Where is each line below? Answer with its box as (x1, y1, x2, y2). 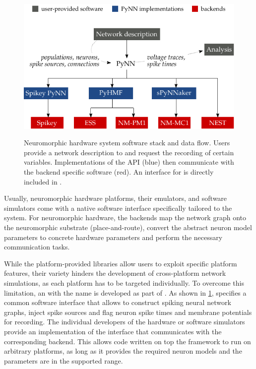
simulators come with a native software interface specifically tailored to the (4, 202, 232, 213)
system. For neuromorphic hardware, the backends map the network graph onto (4, 212, 246, 223)
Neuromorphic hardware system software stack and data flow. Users (24, 137, 230, 148)
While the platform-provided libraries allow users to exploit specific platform (4, 258, 237, 268)
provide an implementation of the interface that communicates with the (4, 326, 222, 336)
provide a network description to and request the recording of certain (24, 147, 234, 157)
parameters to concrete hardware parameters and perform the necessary (4, 232, 223, 242)
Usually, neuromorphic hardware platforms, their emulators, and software (4, 193, 227, 203)
